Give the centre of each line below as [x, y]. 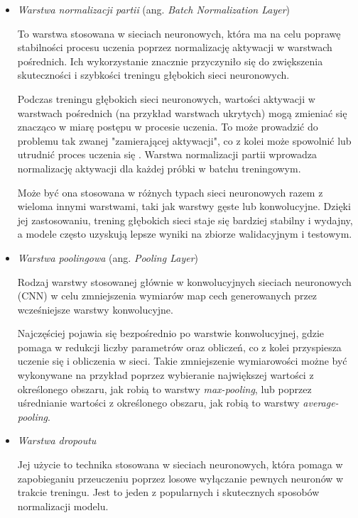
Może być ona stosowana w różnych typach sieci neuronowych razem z [170, 192]
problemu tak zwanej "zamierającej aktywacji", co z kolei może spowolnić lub [184, 140]
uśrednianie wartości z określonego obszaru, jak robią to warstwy [158, 403]
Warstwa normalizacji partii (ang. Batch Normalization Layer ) [154, 9]
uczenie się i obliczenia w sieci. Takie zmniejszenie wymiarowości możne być [182, 361]
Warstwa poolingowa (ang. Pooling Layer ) [108, 257]
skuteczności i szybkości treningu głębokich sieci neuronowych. [153, 75]
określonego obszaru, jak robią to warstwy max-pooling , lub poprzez [164, 388]
